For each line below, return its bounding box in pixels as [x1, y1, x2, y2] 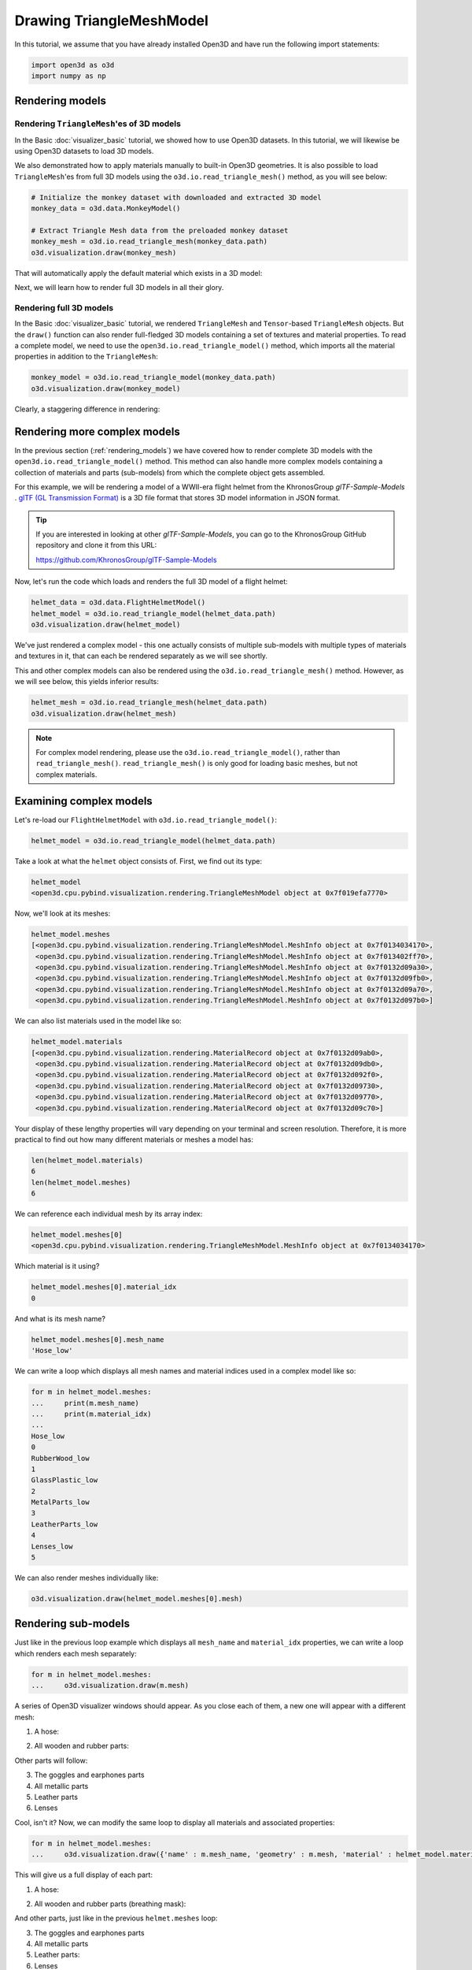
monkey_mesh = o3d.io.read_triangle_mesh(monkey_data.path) [31, 237, 268, 246]
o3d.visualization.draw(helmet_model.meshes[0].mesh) [31, 1594, 243, 1603]
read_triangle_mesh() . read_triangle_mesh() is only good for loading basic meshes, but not [35, 759, 358, 768]
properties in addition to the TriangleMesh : [14, 351, 159, 362]
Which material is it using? [14, 1262, 100, 1271]
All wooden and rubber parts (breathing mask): [34, 1899, 186, 1909]
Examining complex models [14, 794, 153, 808]
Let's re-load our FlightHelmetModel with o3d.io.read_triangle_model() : [14, 815, 277, 824]
